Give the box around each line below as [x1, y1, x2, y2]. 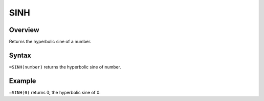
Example [9, 77, 36, 85]
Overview [9, 26, 40, 34]
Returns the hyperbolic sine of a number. [9, 39, 91, 45]
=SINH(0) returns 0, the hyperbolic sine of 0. [9, 89, 101, 95]
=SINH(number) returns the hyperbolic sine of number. [9, 64, 122, 70]
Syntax [9, 51, 31, 59]
